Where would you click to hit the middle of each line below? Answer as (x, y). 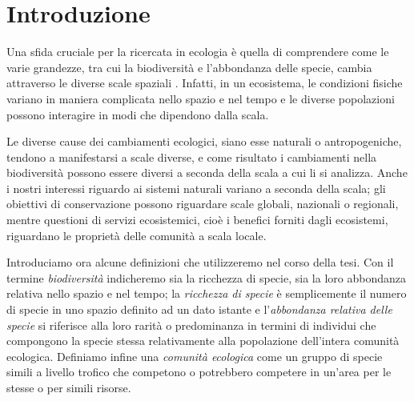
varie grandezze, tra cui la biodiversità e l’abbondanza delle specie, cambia (189, 67)
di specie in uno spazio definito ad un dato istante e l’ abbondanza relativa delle (199, 309)
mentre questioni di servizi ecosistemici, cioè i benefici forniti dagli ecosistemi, (197, 220)
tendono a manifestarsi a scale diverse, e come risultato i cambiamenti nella (192, 156)
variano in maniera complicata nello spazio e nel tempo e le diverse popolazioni (201, 98)
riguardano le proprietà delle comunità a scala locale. (137, 235)
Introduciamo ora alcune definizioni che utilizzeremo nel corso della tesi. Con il (200, 262)
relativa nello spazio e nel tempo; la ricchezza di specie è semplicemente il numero (207, 293)
